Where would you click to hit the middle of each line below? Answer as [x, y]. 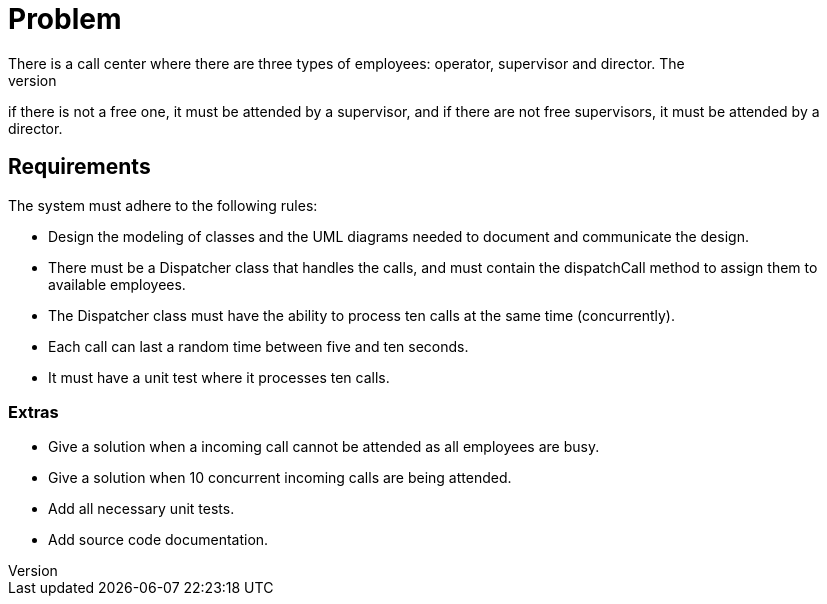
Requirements [79, 167]
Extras [33, 411]
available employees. [117, 284]
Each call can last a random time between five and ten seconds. [258, 346]
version [32, 80]
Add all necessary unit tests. [141, 509]
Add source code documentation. [158, 540]
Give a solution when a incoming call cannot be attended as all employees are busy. [324, 447]
